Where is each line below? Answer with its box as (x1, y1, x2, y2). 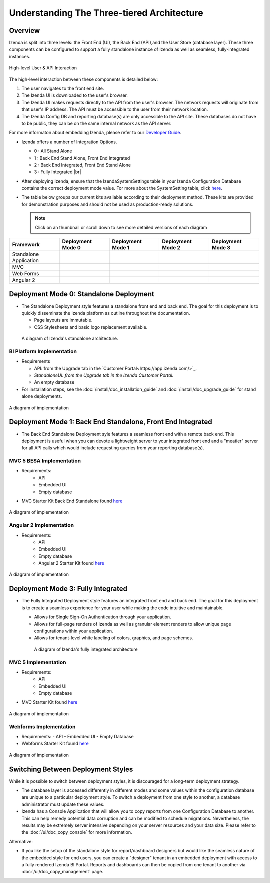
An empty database (34, 379, 75, 385)
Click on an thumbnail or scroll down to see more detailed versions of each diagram (35, 224, 207, 230)
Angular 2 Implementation (9, 522, 74, 529)
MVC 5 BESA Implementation (9, 457, 81, 464)
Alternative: (9, 838, 33, 844)
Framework (12, 241, 40, 248)
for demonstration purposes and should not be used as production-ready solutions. (21, 201, 194, 207)
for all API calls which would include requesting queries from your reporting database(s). (21, 445, 204, 451)
